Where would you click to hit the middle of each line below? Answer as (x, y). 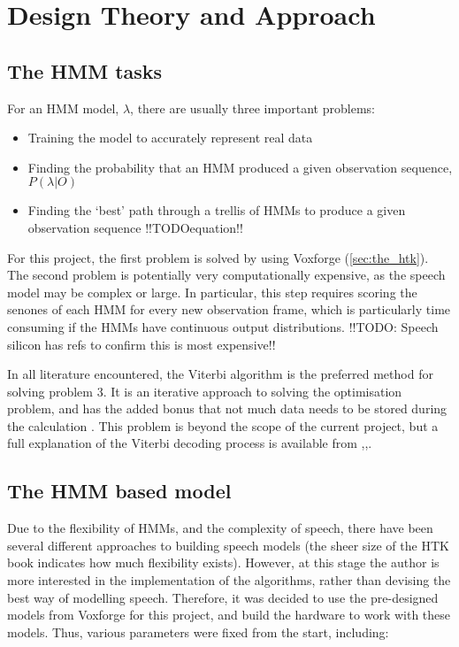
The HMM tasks (85, 70)
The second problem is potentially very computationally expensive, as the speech (226, 275)
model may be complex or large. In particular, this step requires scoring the (212, 292)
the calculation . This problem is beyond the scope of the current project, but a (223, 425)
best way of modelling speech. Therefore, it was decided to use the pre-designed (223, 597)
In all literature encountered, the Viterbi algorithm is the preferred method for (220, 374)
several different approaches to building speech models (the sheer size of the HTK (228, 545)
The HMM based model (119, 491)
